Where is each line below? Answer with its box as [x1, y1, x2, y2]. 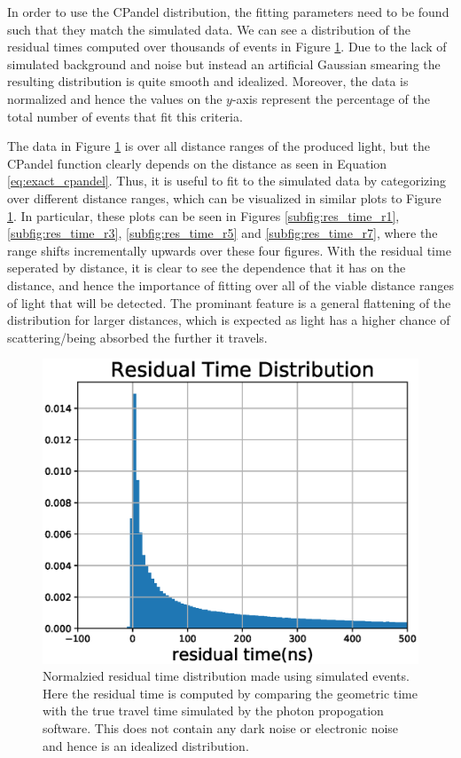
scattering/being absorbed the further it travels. [7, 328, 268, 346]
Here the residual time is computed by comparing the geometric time [43, 683, 418, 702]
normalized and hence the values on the [7, 89, 223, 107]
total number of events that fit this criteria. [7, 107, 243, 125]
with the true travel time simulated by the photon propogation [43, 701, 384, 720]
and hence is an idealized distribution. [43, 736, 249, 754]
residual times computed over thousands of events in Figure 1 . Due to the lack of [7, 37, 447, 56]
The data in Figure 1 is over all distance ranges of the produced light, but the [7, 137, 430, 155]
